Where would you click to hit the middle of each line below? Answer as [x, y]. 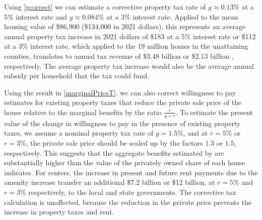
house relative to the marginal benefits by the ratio [83, 112]
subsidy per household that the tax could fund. [77, 76]
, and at [195, 133]
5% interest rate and [36, 16]
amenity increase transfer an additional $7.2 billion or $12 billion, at [110, 182]
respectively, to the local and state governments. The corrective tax [132, 192]
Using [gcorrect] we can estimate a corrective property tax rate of [105, 7]
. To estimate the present [214, 112]
